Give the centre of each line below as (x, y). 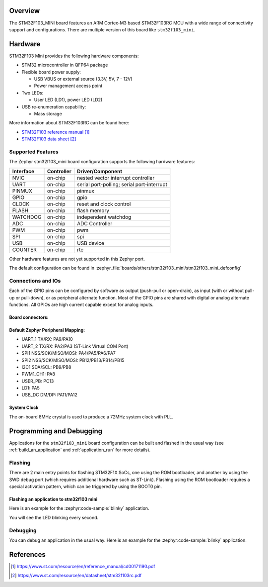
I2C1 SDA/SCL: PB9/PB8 (46, 367)
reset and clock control (104, 204)
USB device (91, 243)
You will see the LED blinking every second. (54, 517)
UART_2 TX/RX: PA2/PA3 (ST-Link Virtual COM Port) (75, 346)
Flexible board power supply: (51, 72)
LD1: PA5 (31, 388)
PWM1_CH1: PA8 (38, 374)
